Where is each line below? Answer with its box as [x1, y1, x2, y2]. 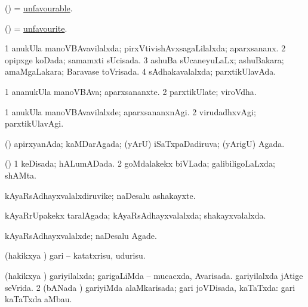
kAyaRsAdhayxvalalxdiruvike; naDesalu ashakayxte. [5, 189, 196, 201]
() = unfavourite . [5, 22, 67, 34]
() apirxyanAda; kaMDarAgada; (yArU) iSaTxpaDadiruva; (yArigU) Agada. [5, 137, 285, 149]
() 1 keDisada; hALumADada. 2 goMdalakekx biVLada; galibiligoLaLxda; [5, 157, 275, 170]
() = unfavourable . [5, 2, 73, 14]
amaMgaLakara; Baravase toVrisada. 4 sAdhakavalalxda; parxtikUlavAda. [5, 65, 276, 78]
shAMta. [5, 168, 36, 181]
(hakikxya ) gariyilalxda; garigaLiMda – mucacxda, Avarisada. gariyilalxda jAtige [5, 269, 303, 281]
